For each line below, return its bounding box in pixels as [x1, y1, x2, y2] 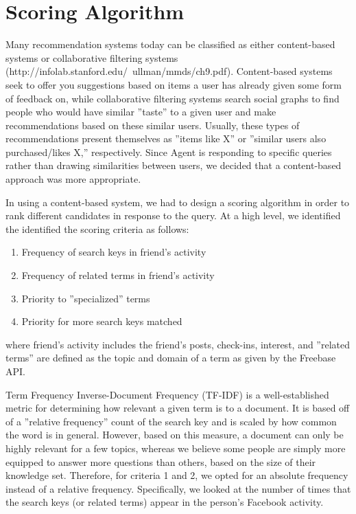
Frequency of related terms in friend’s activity [21, 268, 215, 282]
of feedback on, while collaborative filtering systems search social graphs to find [5, 91, 340, 105]
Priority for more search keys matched [21, 314, 182, 328]
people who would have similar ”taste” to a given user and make [5, 104, 276, 119]
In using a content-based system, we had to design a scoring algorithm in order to [5, 194, 350, 209]
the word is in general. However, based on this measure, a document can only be [5, 427, 344, 442]
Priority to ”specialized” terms [21, 291, 150, 305]
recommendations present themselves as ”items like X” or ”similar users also [5, 131, 327, 146]
